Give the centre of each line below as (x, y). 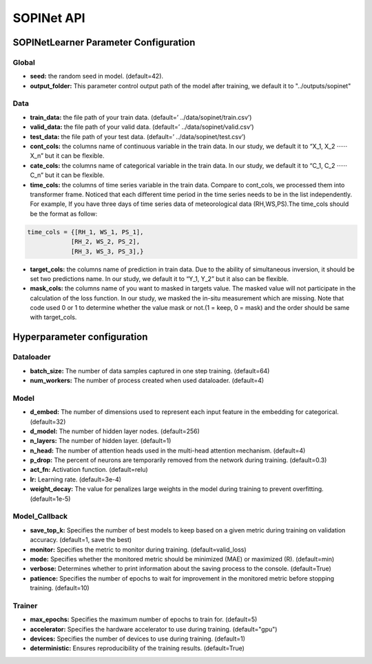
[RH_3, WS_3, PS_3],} (107, 251)
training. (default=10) (60, 588)
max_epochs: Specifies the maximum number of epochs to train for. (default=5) (144, 619)
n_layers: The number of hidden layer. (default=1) (101, 441)
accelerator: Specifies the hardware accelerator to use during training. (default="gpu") (154, 629)
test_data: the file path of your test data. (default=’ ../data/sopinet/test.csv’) (138, 136)
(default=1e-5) (50, 499)
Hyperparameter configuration (80, 337)
